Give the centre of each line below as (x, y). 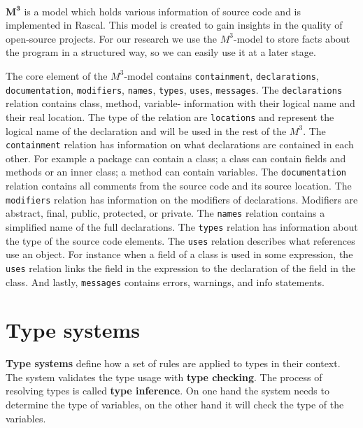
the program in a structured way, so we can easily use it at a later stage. (161, 52)
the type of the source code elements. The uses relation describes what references (180, 240)
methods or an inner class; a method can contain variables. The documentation (176, 172)
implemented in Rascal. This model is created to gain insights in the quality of (174, 25)
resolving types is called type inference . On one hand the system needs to (168, 391)
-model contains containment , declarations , (221, 75)
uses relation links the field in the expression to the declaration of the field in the (180, 267)
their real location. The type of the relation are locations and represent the (170, 116)
